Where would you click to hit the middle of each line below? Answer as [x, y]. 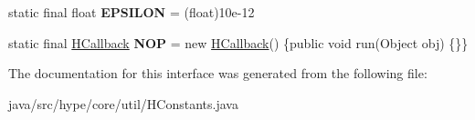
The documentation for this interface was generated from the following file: [218, 73]
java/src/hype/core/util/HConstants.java [123, 103]
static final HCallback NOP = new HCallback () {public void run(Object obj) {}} [238, 42]
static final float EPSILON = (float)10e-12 [132, 12]
